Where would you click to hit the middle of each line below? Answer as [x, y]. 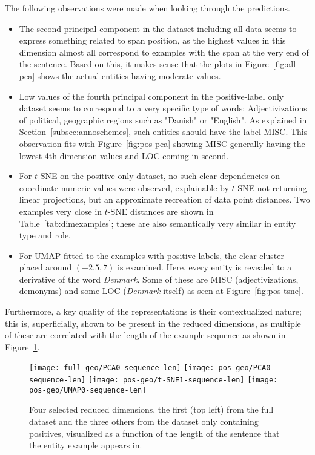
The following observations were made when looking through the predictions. [148, 8]
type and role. [45, 235]
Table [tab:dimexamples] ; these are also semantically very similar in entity [157, 223]
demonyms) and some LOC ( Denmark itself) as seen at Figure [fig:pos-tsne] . [161, 291]
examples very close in [61, 211]
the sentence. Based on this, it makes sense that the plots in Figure [144, 64]
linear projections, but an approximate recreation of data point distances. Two [164, 199]
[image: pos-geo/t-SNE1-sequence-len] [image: [183, 380]
